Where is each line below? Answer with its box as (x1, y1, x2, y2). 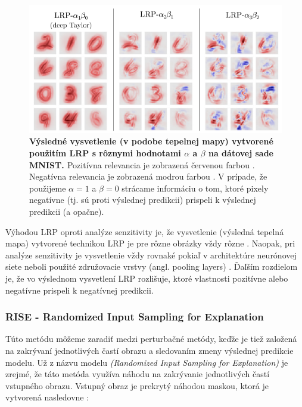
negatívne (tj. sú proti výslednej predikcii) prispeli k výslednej (29, 193, 256, 206)
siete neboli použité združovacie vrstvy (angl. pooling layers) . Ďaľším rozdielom (5, 260, 298, 273)
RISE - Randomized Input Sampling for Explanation (5, 309, 264, 324)
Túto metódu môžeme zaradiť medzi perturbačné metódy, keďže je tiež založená (5, 332, 297, 345)
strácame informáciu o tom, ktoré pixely (122, 181, 269, 194)
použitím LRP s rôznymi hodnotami (29, 147, 181, 159)
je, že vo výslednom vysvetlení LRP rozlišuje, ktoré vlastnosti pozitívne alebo (5, 272, 288, 284)
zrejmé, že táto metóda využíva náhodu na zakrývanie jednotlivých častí (5, 368, 270, 380)
